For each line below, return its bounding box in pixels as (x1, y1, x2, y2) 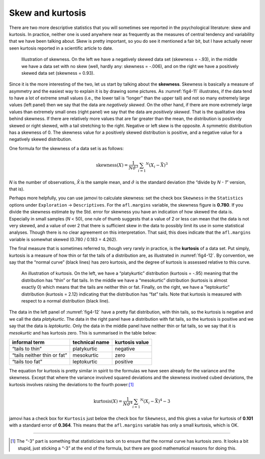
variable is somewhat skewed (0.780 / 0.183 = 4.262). (9, 236, 118, 242)
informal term (12, 338, 45, 345)
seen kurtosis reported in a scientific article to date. (9, 45, 113, 51)
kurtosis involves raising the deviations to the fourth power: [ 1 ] (9, 381, 134, 387)
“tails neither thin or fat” (12, 352, 67, 359)
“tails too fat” (12, 358, 43, 365)
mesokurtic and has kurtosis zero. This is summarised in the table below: (9, 330, 157, 336)
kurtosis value (114, 338, 149, 345)
